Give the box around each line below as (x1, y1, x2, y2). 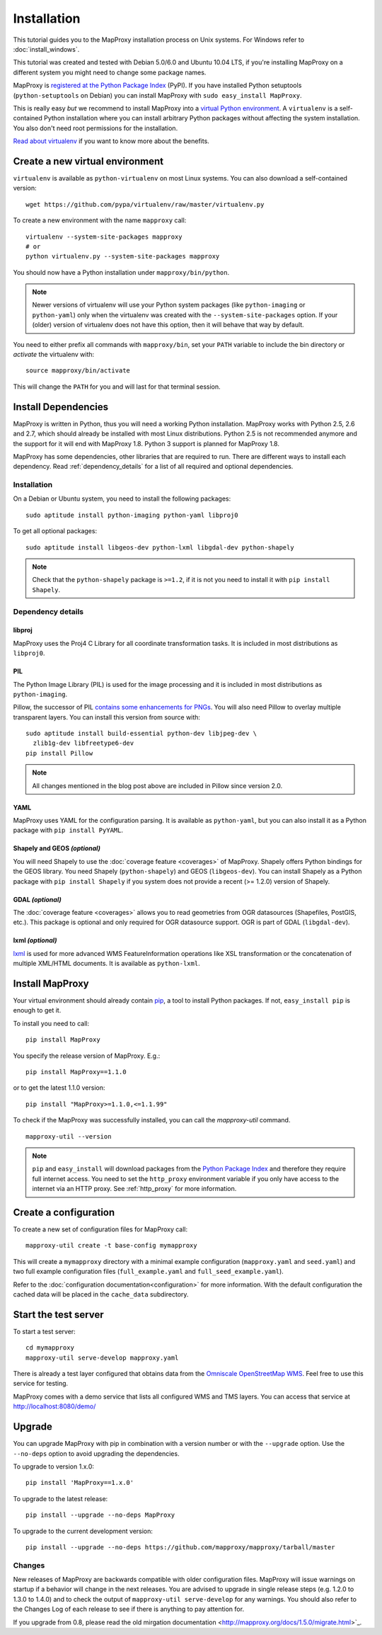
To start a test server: (13, 1327, 76, 1335)
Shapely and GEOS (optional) (13, 844, 101, 853)
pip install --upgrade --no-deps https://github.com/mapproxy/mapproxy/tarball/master (25, 1543, 335, 1551)
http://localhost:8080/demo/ (13, 1402, 96, 1411)
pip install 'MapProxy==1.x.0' (25, 1479, 134, 1487)
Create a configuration (13, 1206, 115, 1218)
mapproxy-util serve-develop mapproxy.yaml (25, 1353, 179, 1362)
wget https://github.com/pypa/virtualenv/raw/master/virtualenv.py (25, 200, 265, 208)
